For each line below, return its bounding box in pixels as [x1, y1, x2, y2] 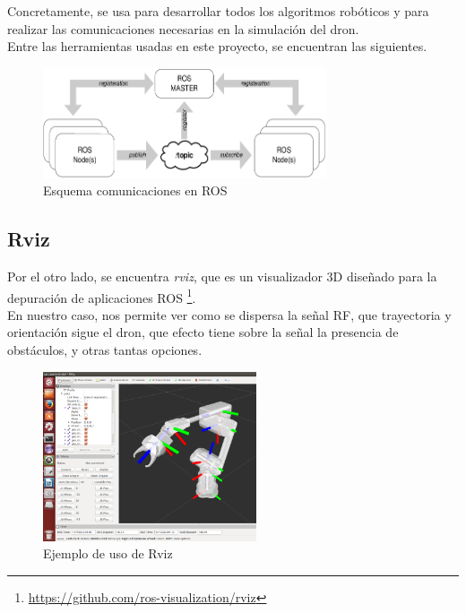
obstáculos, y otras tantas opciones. [7, 341, 203, 359]
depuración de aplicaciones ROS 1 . [7, 285, 196, 306]
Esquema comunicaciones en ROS [43, 181, 228, 200]
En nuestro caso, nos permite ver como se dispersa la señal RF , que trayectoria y [7, 305, 452, 324]
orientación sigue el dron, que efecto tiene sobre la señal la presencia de [7, 323, 399, 341]
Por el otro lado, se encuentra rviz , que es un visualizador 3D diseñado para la [7, 267, 437, 285]
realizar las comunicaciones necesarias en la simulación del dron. [7, 19, 359, 38]
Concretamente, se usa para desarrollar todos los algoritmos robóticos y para [7, 2, 429, 20]
